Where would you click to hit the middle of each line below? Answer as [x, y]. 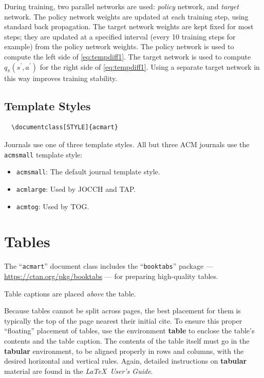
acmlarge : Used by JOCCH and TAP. [76, 188]
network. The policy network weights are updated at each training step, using [126, 16]
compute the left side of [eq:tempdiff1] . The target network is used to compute [128, 56]
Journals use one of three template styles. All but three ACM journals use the [127, 144]
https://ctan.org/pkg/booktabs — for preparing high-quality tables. [111, 276]
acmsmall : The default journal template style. [88, 172]
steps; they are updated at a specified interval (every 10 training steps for [120, 36]
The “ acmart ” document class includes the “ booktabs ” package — [109, 266]
